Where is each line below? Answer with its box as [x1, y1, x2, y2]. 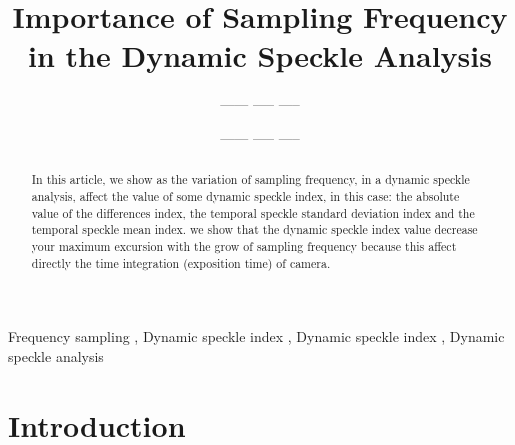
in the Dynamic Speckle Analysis [28, 35, 492, 76]
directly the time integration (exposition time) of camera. [31, 254, 331, 271]
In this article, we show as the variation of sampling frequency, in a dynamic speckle [31, 171, 470, 188]
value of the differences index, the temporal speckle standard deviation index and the [31, 204, 475, 221]
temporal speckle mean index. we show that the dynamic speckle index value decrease [31, 221, 478, 238]
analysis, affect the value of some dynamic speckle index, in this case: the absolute [31, 187, 460, 204]
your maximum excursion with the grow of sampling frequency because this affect [31, 237, 457, 254]
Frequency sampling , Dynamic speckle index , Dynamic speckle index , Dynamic [8, 326, 505, 347]
